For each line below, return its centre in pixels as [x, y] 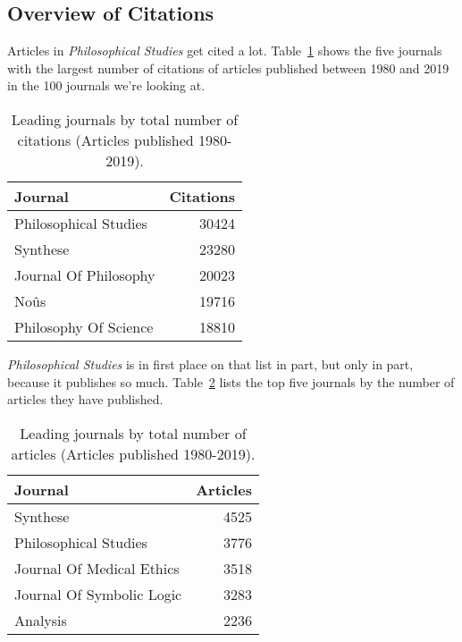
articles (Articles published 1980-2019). [133, 453]
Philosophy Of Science [84, 326]
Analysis [41, 620]
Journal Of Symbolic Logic [98, 594]
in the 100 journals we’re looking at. [106, 85]
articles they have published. [85, 399]
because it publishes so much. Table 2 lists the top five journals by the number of [231, 381]
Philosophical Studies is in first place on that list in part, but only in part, [210, 363]
